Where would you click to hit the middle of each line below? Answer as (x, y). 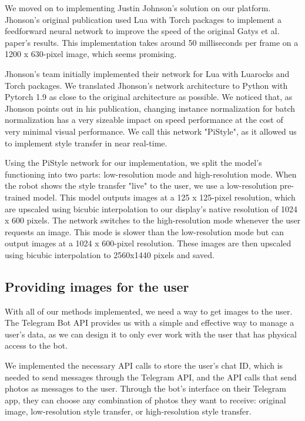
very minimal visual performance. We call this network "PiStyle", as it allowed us (151, 131)
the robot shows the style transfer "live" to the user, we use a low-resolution (141, 186)
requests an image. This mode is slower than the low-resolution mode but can (144, 231)
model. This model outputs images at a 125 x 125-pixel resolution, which (164, 197)
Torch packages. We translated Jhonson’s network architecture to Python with (146, 85)
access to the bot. (36, 345)
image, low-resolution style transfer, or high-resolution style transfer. (128, 411)
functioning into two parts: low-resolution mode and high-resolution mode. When (151, 174)
